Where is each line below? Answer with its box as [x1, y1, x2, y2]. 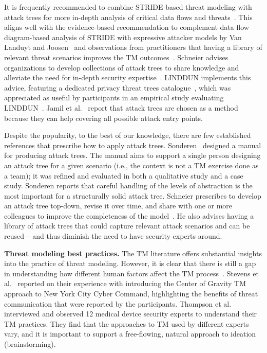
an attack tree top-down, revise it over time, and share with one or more [4, 200, 233, 211]
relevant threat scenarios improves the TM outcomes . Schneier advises [4, 51, 228, 62]
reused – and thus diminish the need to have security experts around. [4, 231, 222, 241]
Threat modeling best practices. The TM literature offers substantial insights [4, 248, 262, 258]
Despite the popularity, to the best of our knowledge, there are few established [4, 130, 251, 140]
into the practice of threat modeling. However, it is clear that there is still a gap [4, 258, 256, 269]
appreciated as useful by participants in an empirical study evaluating [4, 92, 224, 103]
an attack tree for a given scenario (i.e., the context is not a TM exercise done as [4, 160, 259, 170]
